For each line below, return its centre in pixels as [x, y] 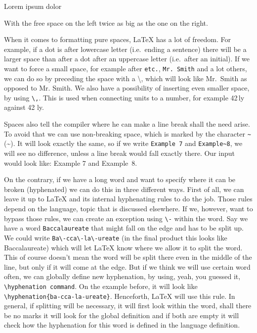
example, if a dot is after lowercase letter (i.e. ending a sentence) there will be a [125, 49]
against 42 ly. [24, 107]
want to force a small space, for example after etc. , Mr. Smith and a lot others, [126, 68]
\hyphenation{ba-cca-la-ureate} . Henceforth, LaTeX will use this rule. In [120, 296]
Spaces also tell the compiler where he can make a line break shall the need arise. [127, 124]
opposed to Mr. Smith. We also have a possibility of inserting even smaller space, [127, 88]
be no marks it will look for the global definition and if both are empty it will [122, 315]
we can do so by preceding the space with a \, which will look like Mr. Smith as [126, 78]
